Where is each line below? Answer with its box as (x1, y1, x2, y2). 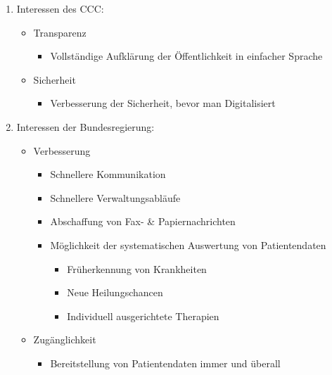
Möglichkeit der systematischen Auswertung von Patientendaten (50, 237, 326, 252)
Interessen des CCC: (16, 1, 104, 15)
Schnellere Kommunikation (50, 167, 166, 182)
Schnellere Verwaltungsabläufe (50, 190, 181, 205)
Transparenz (33, 25, 87, 39)
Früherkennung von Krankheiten (67, 261, 207, 276)
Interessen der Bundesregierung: (16, 119, 155, 134)
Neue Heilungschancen (67, 285, 163, 300)
